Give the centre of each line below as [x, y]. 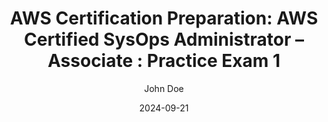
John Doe [164, 88]
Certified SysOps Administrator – [164, 39]
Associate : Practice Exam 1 [164, 61]
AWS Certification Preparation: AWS [164, 18]
